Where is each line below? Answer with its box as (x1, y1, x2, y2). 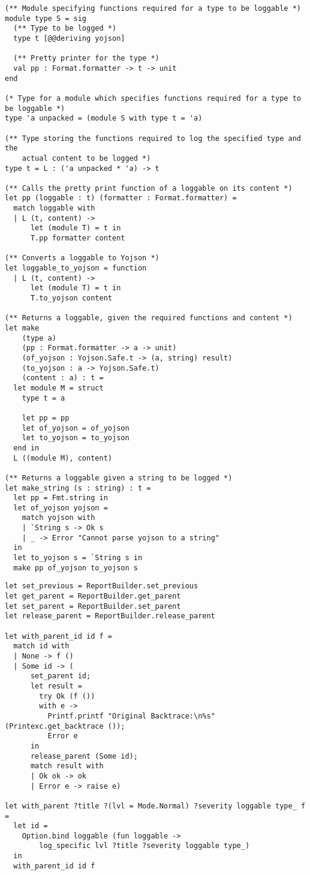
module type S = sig (5, 14, 87, 23)
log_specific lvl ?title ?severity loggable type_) (39, 841, 250, 850)
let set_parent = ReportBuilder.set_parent (5, 602, 181, 611)
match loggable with (13, 204, 95, 213)
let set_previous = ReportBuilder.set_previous (5, 582, 198, 591)
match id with (13, 642, 70, 651)
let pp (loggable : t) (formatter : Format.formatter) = (5, 194, 237, 203)
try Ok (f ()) (39, 691, 95, 700)
